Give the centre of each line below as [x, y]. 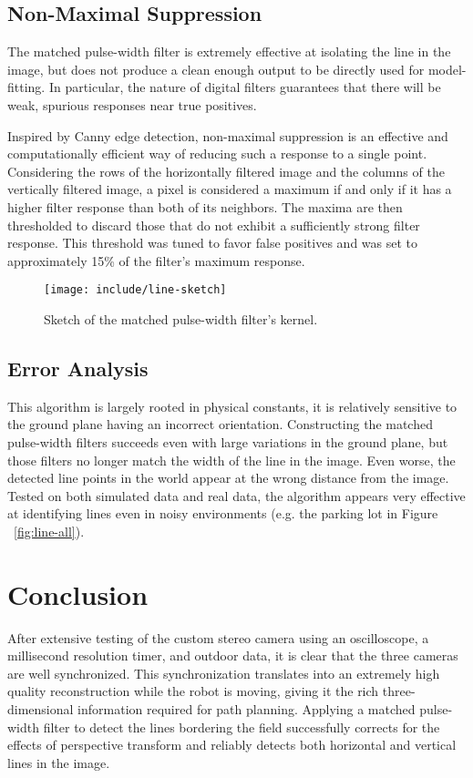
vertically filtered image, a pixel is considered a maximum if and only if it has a [230, 189]
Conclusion [78, 594]
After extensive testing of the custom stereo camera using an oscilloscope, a [218, 637]
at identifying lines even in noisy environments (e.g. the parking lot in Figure [223, 513]
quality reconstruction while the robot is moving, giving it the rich [193, 691]
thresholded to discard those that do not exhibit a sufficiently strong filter [214, 225]
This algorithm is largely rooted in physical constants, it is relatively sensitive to [232, 406]
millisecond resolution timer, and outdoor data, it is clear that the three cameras [233, 655]
